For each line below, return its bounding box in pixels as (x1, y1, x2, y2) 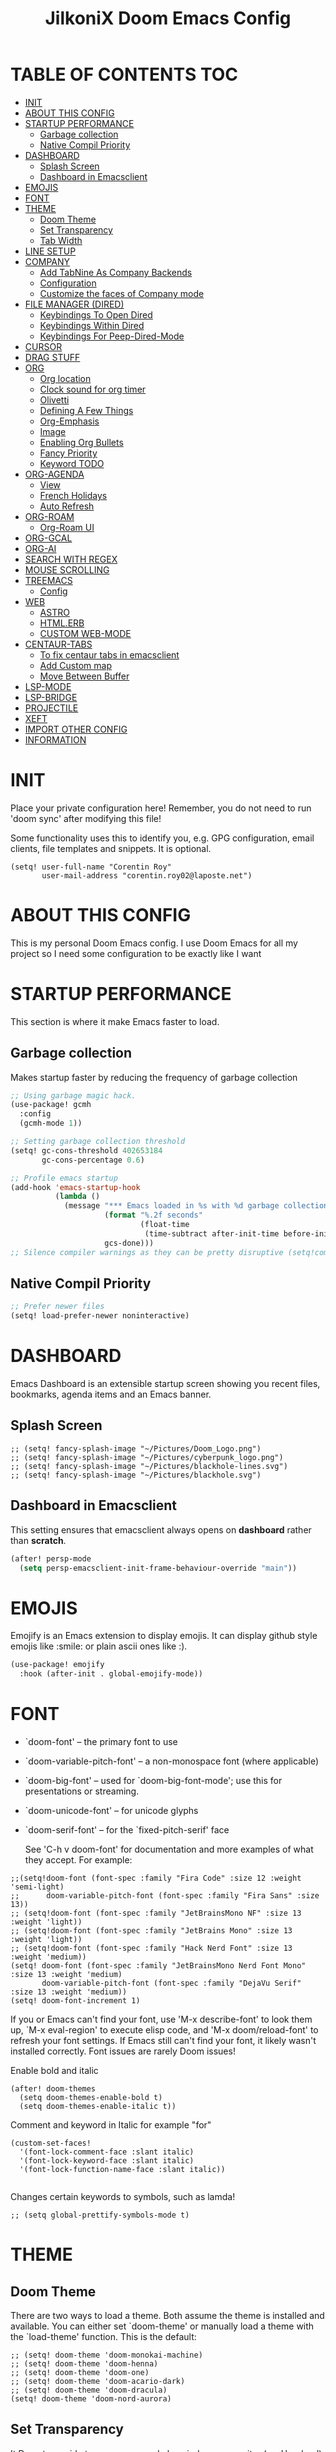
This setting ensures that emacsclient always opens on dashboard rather (10, 1523, 312, 1536)
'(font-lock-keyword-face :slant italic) (19, 2156, 195, 2166)
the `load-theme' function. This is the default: (10, 2331, 197, 2343)
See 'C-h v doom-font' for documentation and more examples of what (24, 1843, 314, 1856)
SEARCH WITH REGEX (24, 553, 118, 565)
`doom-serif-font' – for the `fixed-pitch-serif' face (24, 1824, 230, 1836)
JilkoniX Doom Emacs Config (44, 7, 292, 30)
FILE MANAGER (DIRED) (24, 298, 125, 310)
